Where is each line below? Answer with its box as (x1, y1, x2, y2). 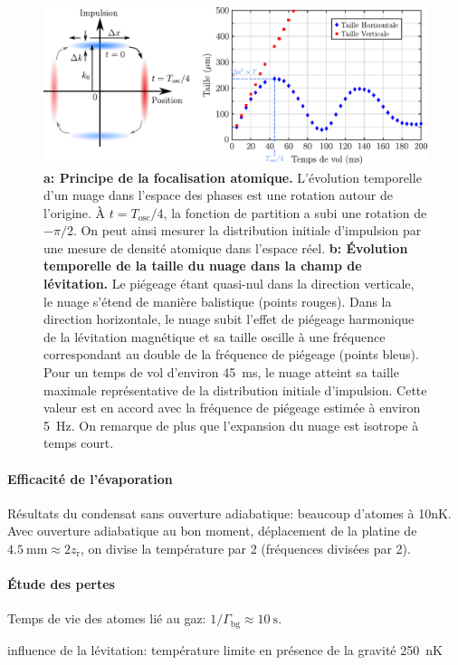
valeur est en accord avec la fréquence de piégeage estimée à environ (43, 398, 421, 417)
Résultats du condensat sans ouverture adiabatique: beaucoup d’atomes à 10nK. (7, 503, 452, 522)
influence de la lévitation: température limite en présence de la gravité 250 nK (7, 640, 443, 659)
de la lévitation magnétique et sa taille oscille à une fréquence (43, 327, 386, 346)
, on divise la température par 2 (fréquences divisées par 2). (81, 538, 411, 557)
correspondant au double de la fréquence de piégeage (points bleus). (43, 345, 419, 364)
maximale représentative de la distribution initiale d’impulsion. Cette (43, 380, 427, 399)
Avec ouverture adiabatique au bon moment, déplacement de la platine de (7, 521, 417, 540)
